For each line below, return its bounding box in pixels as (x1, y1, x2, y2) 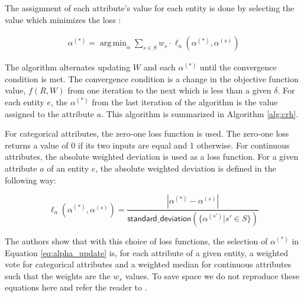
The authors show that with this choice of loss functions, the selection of (5, 235, 268, 247)
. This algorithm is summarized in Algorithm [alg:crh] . (101, 107, 299, 120)
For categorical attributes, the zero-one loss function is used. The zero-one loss (5, 127, 289, 140)
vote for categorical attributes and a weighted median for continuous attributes (5, 258, 292, 270)
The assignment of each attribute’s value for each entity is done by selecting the (5, 2, 295, 14)
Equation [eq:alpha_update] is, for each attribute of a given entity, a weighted (5, 246, 289, 259)
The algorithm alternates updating (5, 61, 131, 73)
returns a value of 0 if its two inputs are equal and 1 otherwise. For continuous (5, 138, 290, 151)
